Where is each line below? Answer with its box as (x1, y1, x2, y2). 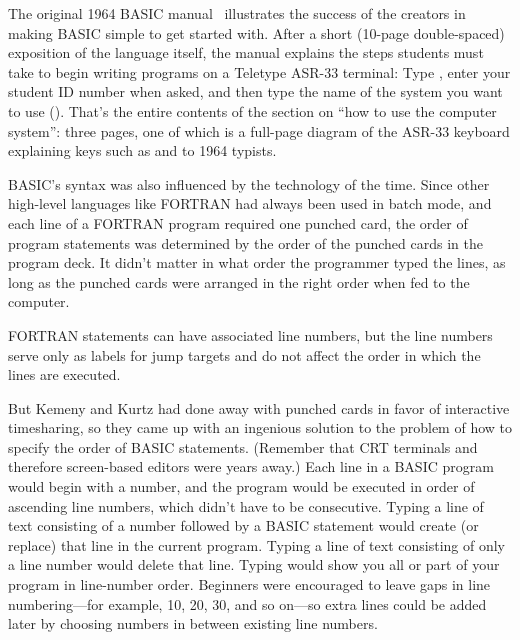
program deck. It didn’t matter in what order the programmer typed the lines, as (8, 252, 506, 273)
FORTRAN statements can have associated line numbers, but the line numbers (8, 324, 493, 345)
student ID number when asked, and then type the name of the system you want (8, 81, 503, 102)
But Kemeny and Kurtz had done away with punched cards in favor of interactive (8, 397, 510, 418)
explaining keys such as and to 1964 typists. (8, 140, 277, 161)
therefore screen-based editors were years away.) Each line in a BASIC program (8, 456, 494, 477)
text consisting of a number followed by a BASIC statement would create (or (8, 515, 479, 536)
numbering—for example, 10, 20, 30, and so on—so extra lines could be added (8, 593, 487, 614)
